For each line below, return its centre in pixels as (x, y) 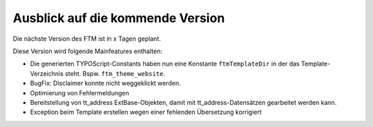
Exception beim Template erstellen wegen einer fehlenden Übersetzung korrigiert (146, 112)
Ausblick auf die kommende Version (119, 18)
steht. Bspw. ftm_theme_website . (115, 73)
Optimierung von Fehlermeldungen (79, 92)
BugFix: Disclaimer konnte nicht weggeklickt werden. (105, 84)
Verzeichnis (47, 73)
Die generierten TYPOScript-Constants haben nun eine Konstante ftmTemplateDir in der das (165, 64)
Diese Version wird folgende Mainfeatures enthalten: (87, 51)
